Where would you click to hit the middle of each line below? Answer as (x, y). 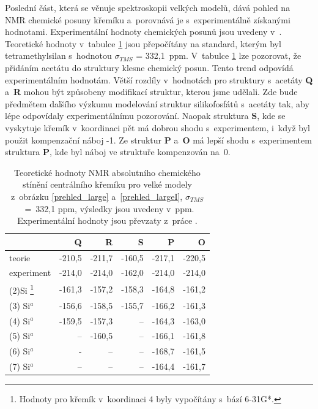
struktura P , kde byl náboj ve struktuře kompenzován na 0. (118, 152)
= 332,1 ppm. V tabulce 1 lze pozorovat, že (219, 55)
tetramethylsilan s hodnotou (58, 55)
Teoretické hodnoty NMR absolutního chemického (107, 172)
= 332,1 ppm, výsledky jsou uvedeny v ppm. (109, 208)
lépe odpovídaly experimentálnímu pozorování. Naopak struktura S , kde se (145, 116)
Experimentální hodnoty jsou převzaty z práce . (107, 220)
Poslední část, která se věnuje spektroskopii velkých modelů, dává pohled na (148, 7)
